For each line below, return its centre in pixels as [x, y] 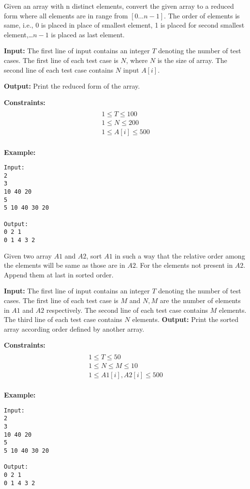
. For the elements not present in [184, 265]
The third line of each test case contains [63, 319]
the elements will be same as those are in [65, 265]
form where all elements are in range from [66, 15]
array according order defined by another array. [74, 329]
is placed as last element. [88, 34]
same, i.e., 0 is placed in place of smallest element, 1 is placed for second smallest [124, 25]
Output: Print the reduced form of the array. [72, 86]
